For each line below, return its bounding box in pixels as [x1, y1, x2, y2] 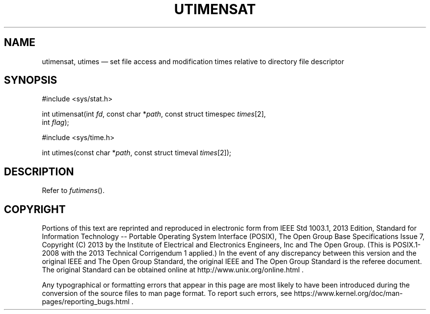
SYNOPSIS [4, 74, 57, 87]
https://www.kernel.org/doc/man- [294, 289, 403, 298]
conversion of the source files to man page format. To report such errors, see [42, 289, 292, 298]
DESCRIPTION [4, 165, 74, 178]
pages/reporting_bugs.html [42, 297, 130, 306]
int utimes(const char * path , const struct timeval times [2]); [42, 148, 232, 157]
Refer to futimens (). [42, 186, 105, 195]
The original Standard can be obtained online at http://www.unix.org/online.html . [42, 266, 304, 274]
